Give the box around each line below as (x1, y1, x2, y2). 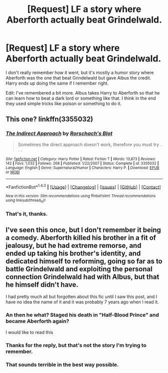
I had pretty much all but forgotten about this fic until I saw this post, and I (5, 294, 158, 300)
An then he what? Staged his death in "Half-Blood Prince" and (5, 311, 159, 318)
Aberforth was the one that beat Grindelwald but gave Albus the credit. (5, 75, 152, 81)
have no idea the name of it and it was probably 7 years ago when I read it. (5, 299, 159, 305)
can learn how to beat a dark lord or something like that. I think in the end (5, 95, 156, 101)
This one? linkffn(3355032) (5, 115, 94, 124)
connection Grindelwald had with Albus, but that (5, 272, 160, 281)
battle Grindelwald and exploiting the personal (5, 264, 153, 273)
